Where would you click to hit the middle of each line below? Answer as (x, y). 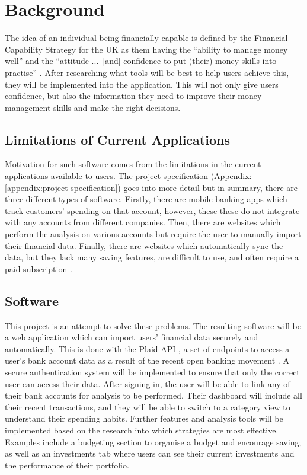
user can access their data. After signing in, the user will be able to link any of (148, 383)
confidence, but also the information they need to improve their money (133, 96)
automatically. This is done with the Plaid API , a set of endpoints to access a (147, 348)
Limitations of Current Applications (117, 139)
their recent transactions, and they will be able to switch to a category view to (148, 407)
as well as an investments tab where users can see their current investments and (150, 453)
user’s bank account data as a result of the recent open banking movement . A (147, 360)
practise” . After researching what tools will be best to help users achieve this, (147, 72)
